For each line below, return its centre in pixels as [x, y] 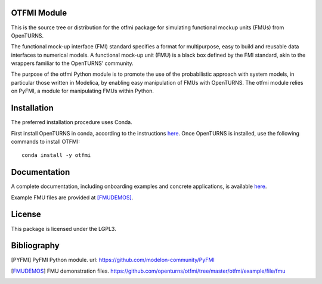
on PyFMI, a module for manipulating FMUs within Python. [83, 91]
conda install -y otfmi [56, 155]
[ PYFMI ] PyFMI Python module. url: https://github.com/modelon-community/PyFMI [113, 260]
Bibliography [35, 246]
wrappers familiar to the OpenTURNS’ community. [72, 63]
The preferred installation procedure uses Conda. [72, 122]
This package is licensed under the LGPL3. [64, 229]
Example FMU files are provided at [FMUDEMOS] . [72, 197]
